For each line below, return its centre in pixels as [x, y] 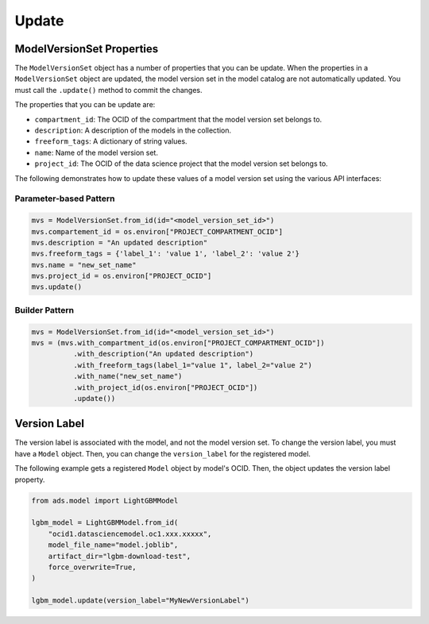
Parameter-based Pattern [65, 198]
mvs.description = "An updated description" [120, 243]
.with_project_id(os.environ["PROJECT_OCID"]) [165, 387]
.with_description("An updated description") [163, 354]
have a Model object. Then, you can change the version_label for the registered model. [163, 453]
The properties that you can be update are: [85, 105]
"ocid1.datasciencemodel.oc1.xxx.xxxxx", [130, 533]
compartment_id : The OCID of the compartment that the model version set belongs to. [178, 119]
